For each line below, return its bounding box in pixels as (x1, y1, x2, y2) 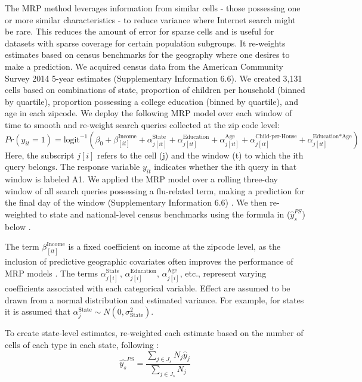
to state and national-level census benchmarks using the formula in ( (39, 207, 290, 220)
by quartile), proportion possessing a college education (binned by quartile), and (5, 95, 299, 107)
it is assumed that (5, 305, 70, 318)
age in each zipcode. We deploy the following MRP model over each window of (5, 107, 292, 119)
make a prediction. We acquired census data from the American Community (5, 60, 283, 72)
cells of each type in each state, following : (5, 338, 159, 350)
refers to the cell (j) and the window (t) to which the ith (97, 148, 304, 161)
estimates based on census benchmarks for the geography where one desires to (5, 48, 290, 61)
